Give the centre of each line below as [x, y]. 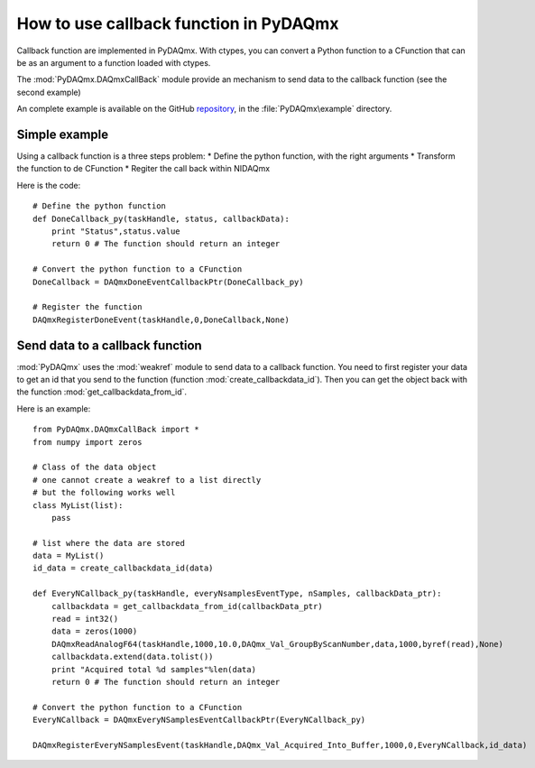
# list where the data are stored [109, 543]
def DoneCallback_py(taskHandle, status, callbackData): [161, 218]
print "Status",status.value [115, 231]
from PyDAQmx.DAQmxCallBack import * [116, 430]
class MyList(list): [78, 505]
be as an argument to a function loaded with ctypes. [114, 62]
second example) [49, 92]
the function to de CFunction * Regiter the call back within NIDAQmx [143, 169]
